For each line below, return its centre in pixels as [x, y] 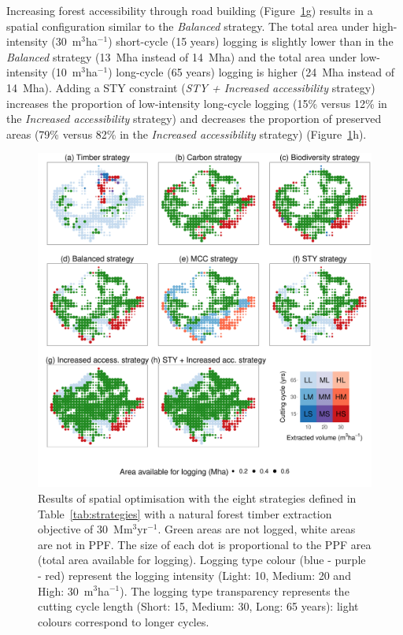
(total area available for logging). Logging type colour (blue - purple [202, 560]
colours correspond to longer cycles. [124, 621]
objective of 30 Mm [85, 529]
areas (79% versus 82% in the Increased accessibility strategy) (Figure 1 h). [187, 134]
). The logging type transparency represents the [235, 590]
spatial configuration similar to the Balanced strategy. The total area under [188, 26]
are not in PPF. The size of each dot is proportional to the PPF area [205, 544]
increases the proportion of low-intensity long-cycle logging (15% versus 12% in [197, 103]
